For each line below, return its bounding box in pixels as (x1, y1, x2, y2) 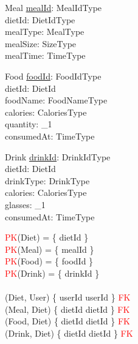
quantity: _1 (5, 118, 52, 130)
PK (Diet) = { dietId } (5, 231, 89, 244)
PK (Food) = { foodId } (5, 255, 94, 267)
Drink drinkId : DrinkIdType (5, 150, 111, 163)
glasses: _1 (5, 198, 46, 211)
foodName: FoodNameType (5, 94, 108, 107)
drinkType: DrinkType (5, 174, 90, 187)
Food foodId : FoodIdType (5, 69, 102, 82)
